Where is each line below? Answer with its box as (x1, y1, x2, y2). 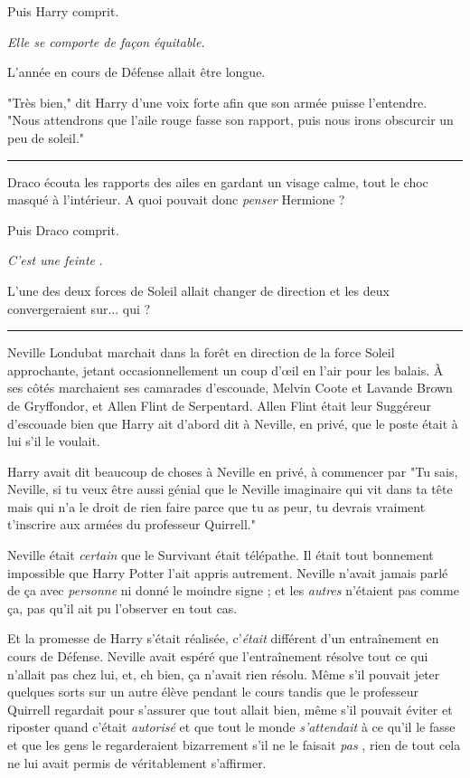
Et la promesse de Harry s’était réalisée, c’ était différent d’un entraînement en (7, 629, 439, 648)
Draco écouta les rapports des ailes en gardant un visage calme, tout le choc (7, 172, 428, 191)
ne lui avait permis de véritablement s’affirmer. (7, 753, 267, 772)
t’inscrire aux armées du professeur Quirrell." (7, 515, 256, 534)
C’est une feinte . (7, 251, 103, 270)
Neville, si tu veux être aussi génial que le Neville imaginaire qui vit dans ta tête (7, 479, 453, 498)
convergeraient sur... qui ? (7, 299, 151, 318)
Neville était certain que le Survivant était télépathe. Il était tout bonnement (7, 546, 434, 565)
